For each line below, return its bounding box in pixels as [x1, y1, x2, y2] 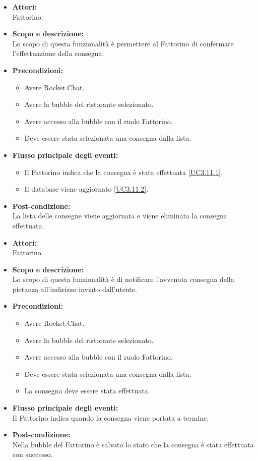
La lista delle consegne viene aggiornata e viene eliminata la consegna [12, 210, 227, 221]
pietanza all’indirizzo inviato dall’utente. [12, 283, 137, 294]
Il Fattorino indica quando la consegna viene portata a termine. [12, 412, 209, 423]
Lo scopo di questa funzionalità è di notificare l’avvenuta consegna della [12, 274, 234, 284]
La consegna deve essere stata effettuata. [24, 385, 150, 396]
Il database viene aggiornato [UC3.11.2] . [24, 184, 149, 194]
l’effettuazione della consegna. [12, 48, 104, 59]
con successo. [12, 449, 53, 459]
